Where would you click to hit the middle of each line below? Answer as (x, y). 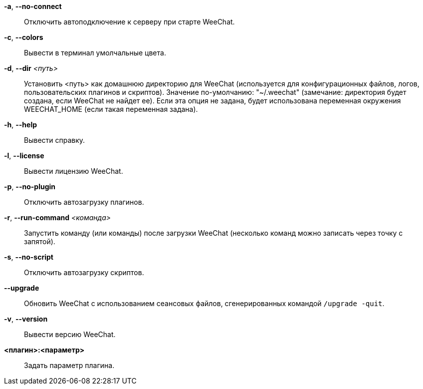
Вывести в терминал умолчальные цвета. (95, 53)
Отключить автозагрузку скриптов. (84, 272)
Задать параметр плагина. (69, 365)
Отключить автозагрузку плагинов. (84, 202)
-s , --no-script (29, 257)
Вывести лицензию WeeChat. (74, 171)
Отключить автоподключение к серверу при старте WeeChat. (129, 22)
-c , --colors (24, 37)
